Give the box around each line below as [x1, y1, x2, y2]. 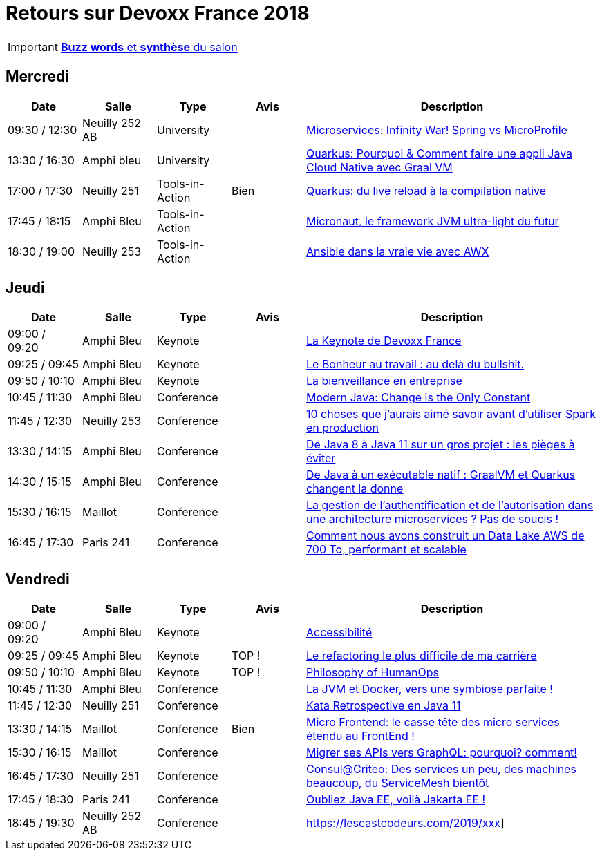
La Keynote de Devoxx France [306, 334, 462, 348]
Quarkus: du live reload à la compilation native [306, 183, 547, 198]
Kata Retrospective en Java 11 [306, 698, 461, 713]
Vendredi [6, 570, 70, 588]
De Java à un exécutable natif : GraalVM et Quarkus [306, 468, 576, 482]
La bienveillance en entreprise [306, 374, 462, 388]
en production [306, 421, 379, 435]
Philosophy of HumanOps [306, 665, 439, 680]
